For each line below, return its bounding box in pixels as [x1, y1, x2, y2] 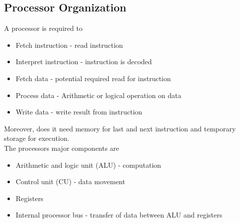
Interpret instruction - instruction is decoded [15, 56, 152, 67]
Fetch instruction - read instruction [15, 39, 123, 50]
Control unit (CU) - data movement [15, 176, 125, 187]
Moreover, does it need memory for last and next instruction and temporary [4, 123, 236, 133]
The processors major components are [4, 142, 119, 153]
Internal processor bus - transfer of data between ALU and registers [15, 210, 223, 220]
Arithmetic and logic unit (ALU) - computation [15, 159, 161, 170]
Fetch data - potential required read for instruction [15, 73, 171, 83]
